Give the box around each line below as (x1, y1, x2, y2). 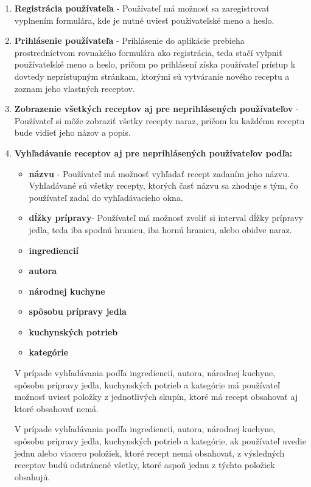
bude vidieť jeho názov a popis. (14, 126, 131, 139)
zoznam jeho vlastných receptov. (14, 82, 135, 94)
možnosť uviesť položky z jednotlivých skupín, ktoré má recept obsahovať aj (14, 390, 298, 403)
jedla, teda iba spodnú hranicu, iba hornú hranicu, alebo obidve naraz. (29, 223, 292, 236)
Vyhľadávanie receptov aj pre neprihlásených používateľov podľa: (14, 146, 293, 159)
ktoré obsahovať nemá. (14, 402, 99, 415)
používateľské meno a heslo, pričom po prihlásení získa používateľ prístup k (14, 58, 296, 71)
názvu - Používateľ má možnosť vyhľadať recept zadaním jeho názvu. (29, 167, 290, 180)
